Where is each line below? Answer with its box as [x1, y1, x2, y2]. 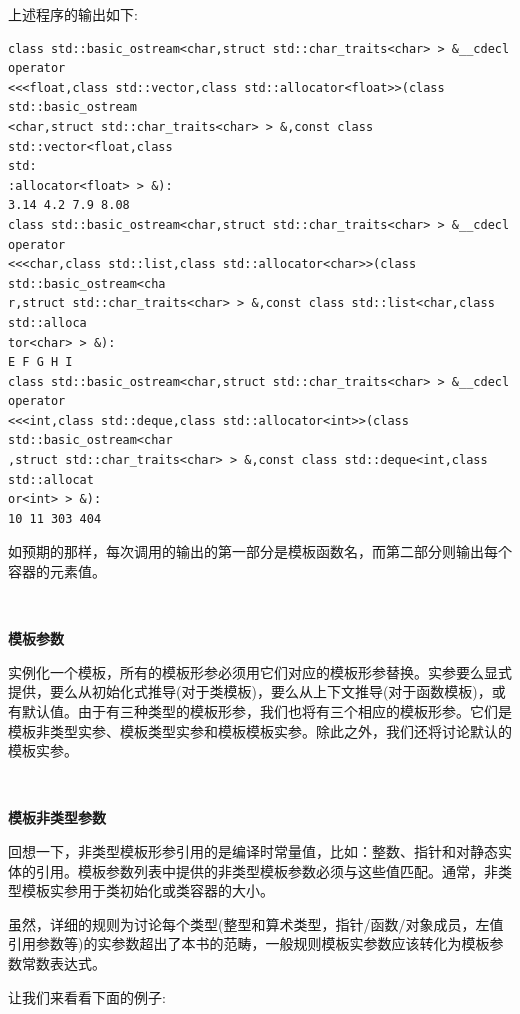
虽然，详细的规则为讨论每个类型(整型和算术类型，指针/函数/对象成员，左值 [8, 913, 504, 934]
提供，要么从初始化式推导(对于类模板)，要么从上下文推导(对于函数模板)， [8, 681, 492, 702]
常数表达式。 [21, 952, 106, 973]
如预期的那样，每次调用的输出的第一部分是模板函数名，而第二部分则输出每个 [8, 541, 512, 562]
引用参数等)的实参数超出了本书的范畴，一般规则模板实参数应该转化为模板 [8, 933, 490, 954]
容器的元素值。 [8, 561, 106, 582]
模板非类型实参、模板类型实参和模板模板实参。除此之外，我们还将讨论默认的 [8, 720, 512, 741]
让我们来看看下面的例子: [8, 986, 166, 1007]
